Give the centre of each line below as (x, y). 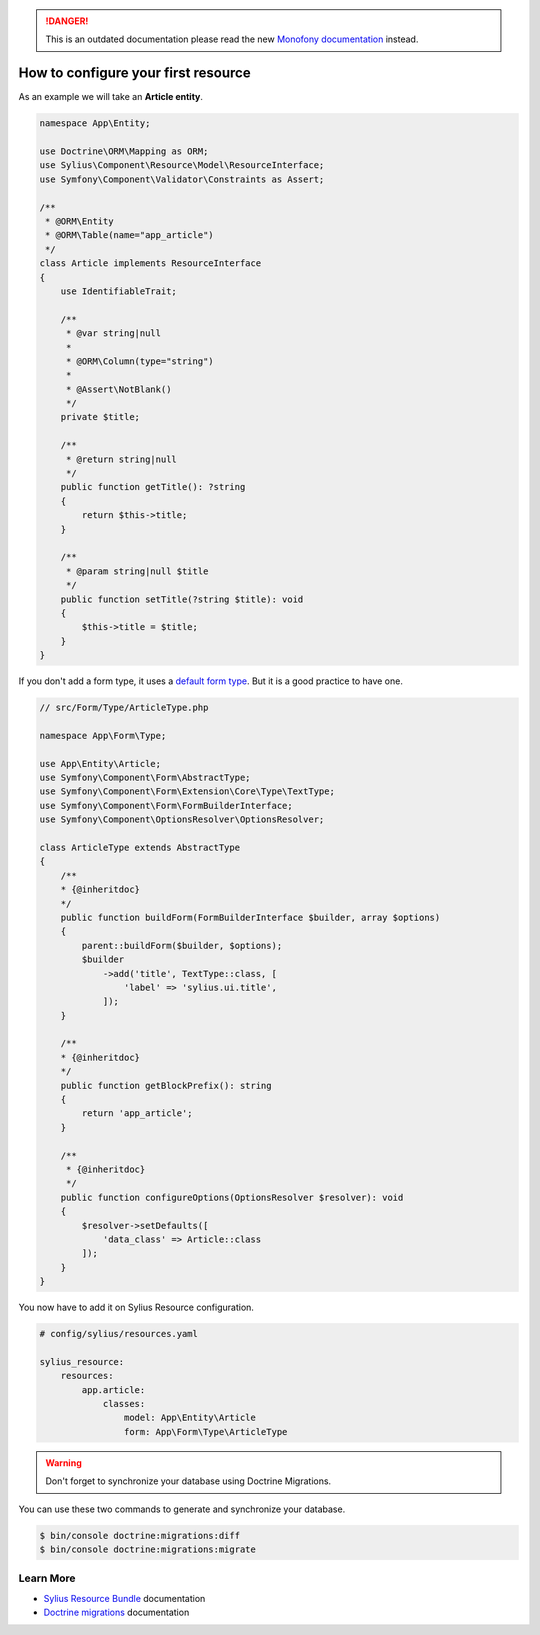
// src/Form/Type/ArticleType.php (124, 708)
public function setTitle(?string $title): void (182, 599)
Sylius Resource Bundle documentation (124, 1598)
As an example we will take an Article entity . (111, 97)
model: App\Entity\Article (190, 1418)
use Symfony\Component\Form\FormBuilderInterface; (166, 805)
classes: (124, 1404)
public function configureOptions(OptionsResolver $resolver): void (232, 1197)
